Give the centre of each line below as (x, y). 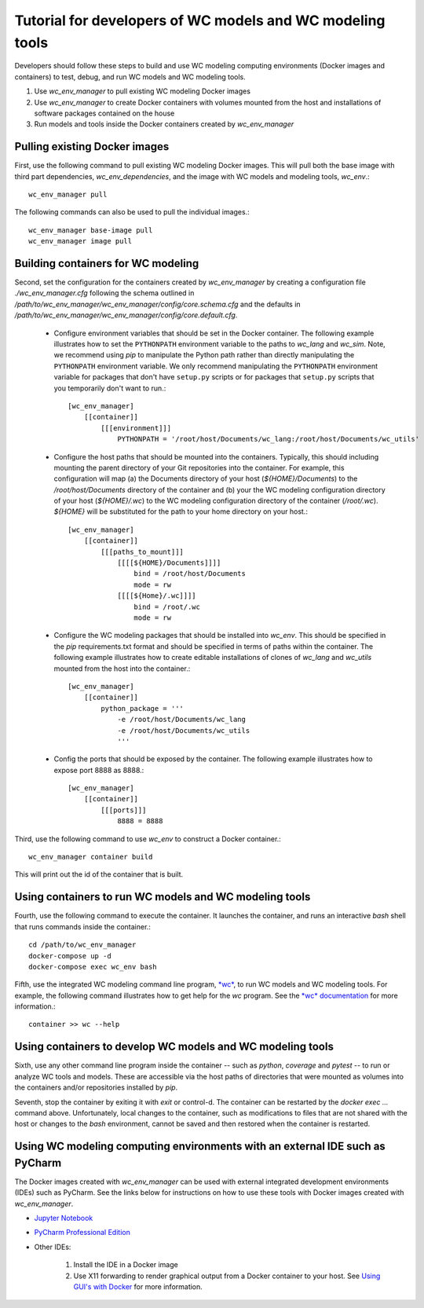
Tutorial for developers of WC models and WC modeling (200, 20)
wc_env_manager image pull (80, 241)
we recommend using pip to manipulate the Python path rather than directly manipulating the (204, 355)
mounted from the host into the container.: (122, 669)
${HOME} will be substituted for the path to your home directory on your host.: (181, 511)
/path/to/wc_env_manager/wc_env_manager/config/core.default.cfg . (126, 315)
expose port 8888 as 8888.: (99, 770)
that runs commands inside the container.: (82, 926)
